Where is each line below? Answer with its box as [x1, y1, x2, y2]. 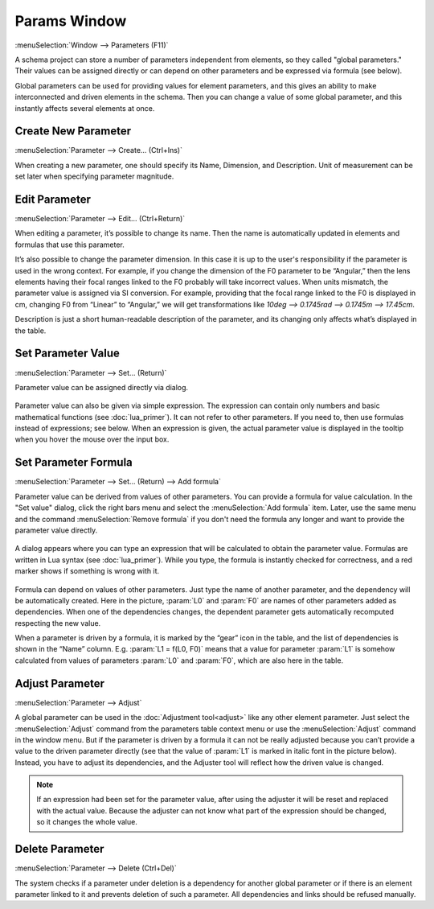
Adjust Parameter [14, 677, 104, 690]
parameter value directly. [14, 525, 98, 535]
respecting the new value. [14, 618, 101, 627]
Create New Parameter [14, 125, 132, 138]
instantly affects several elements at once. [14, 103, 155, 113]
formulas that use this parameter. [14, 240, 125, 249]
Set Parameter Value [14, 347, 121, 360]
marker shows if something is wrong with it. [14, 566, 160, 576]
